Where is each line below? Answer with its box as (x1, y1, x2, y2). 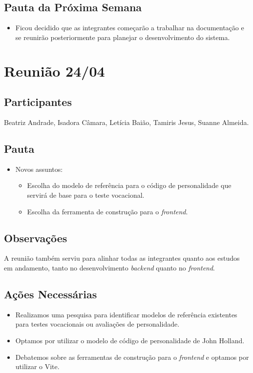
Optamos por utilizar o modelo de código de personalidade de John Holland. (15, 335, 245, 345)
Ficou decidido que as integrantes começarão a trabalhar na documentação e (15, 22, 244, 33)
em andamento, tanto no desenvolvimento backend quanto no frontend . (4, 262, 215, 272)
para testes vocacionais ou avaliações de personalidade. (15, 319, 180, 329)
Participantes (4, 94, 72, 109)
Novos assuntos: (15, 164, 63, 174)
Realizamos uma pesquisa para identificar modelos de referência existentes (15, 309, 237, 319)
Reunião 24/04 (4, 61, 105, 81)
